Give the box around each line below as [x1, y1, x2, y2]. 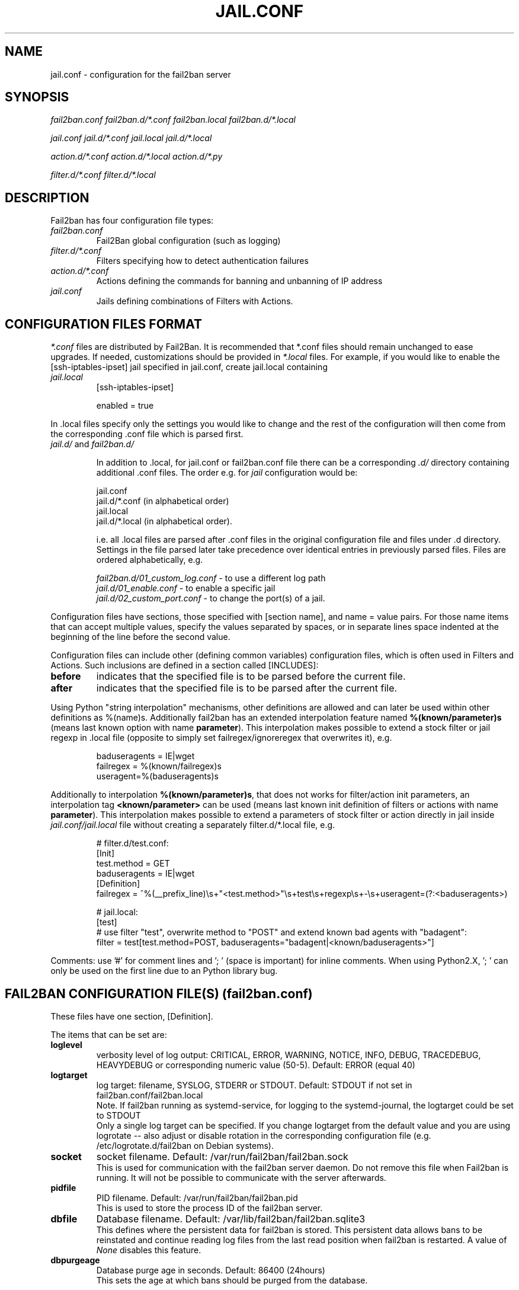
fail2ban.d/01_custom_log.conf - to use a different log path [96, 573, 326, 584]
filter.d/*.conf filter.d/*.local [50, 170, 156, 180]
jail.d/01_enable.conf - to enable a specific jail [96, 583, 275, 594]
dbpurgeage [50, 1254, 100, 1265]
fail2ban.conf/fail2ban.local [96, 1090, 203, 1100]
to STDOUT [96, 1110, 141, 1120]
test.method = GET [96, 858, 170, 869]
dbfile [50, 1212, 78, 1225]
